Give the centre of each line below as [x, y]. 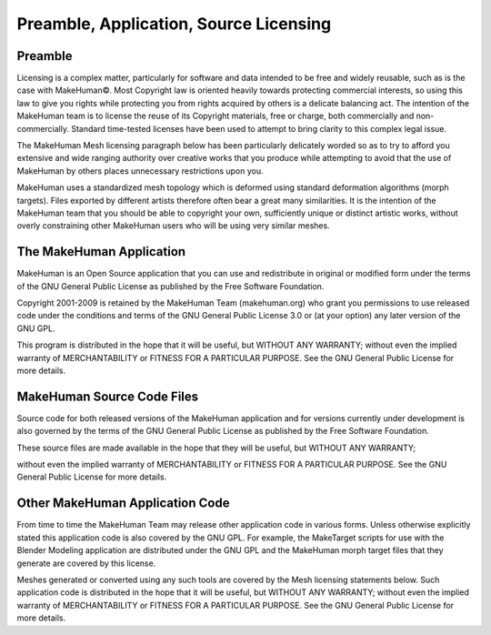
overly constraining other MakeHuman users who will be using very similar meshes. [174, 226]
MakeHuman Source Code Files [108, 396]
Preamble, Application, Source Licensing [174, 24]
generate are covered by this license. [86, 563]
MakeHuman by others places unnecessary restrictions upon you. [140, 171]
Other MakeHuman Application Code [123, 504]
